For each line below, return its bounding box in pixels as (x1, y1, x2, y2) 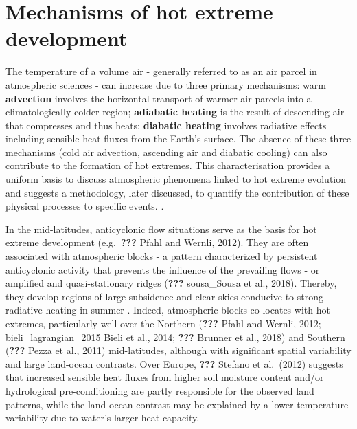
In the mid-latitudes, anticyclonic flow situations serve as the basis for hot (5, 221, 317, 236)
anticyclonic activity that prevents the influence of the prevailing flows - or (5, 262, 320, 276)
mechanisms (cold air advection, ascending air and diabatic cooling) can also (5, 144, 327, 159)
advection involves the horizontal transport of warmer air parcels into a (5, 91, 312, 105)
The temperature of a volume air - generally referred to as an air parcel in (5, 64, 317, 78)
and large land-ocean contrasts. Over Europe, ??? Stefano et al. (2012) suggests (5, 356, 343, 371)
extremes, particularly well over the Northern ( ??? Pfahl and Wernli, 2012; (5, 316, 321, 330)
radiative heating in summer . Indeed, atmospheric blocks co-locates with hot (5, 302, 330, 317)
